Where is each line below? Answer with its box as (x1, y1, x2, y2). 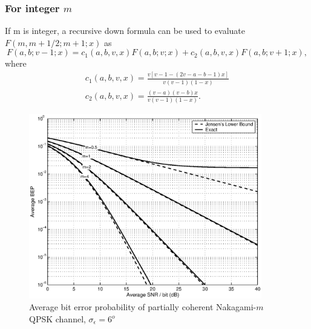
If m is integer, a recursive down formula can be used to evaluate (5, 24, 246, 37)
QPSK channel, (29, 313, 86, 325)
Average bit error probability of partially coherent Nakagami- (29, 301, 257, 313)
